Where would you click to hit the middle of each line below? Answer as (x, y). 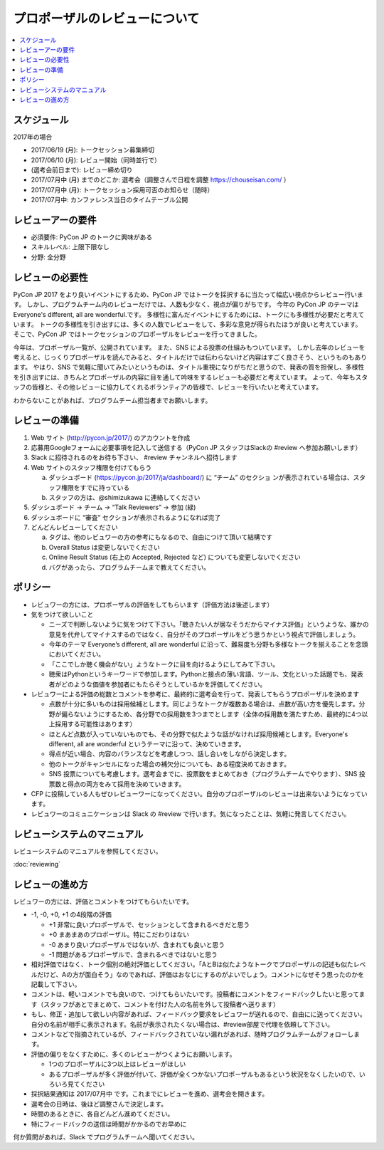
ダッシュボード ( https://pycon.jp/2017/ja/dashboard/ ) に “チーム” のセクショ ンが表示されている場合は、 (201, 478)
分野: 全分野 (48, 257)
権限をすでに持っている (95, 487)
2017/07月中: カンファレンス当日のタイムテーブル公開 (110, 200)
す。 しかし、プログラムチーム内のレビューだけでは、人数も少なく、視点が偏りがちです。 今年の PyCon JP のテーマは (186, 304)
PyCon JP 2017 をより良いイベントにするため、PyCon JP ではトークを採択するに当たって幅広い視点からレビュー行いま (188, 294)
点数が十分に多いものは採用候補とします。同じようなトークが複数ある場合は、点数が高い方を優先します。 (204, 704)
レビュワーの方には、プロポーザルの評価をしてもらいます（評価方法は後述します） (152, 605)
